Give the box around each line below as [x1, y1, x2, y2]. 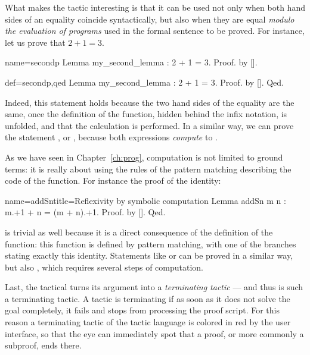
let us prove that [5, 36, 66, 48]
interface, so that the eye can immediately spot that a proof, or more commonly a [5, 327, 304, 340]
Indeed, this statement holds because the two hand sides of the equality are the [5, 96, 294, 108]
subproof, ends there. [5, 339, 82, 351]
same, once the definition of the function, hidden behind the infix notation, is [5, 108, 287, 120]
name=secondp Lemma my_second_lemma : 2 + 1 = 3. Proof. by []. [5, 56, 258, 68]
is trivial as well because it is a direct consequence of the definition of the [5, 225, 273, 238]
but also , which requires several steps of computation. [5, 260, 203, 273]
